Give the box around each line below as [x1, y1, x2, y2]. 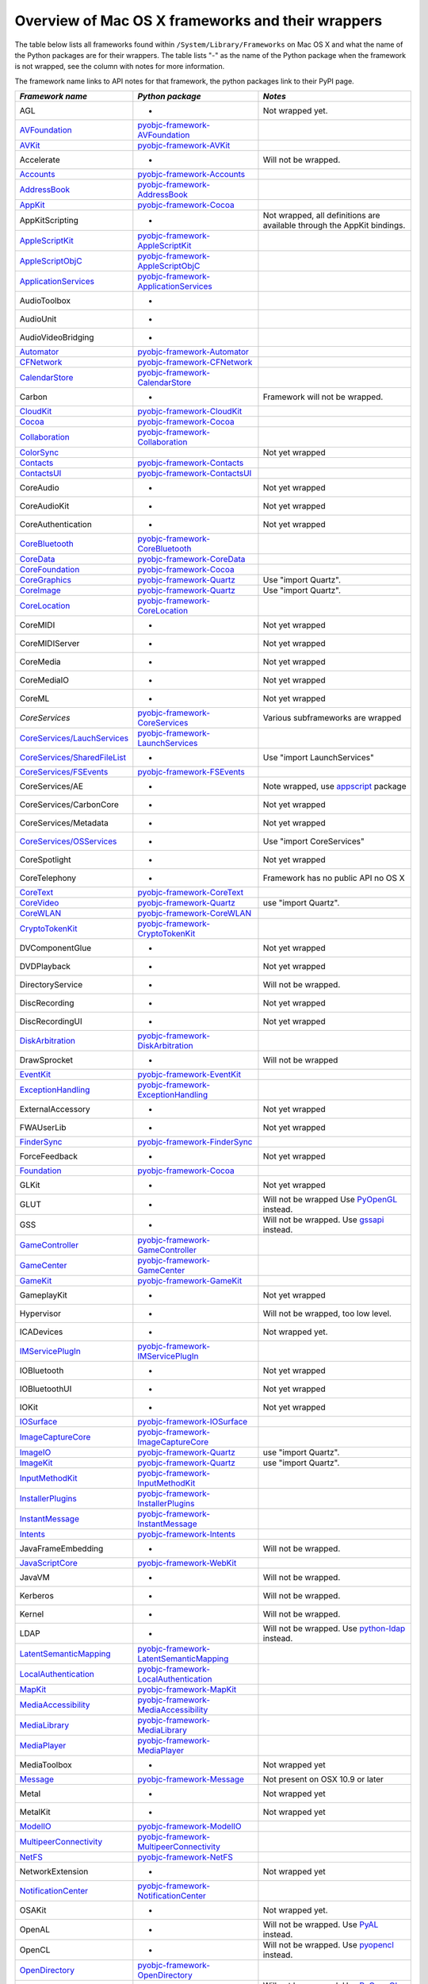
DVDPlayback [19, 961, 71, 972]
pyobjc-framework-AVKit [137, 140, 231, 151]
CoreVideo [19, 898, 59, 909]
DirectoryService [19, 979, 83, 990]
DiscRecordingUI [19, 1016, 82, 1027]
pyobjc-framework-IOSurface [137, 1417, 248, 1428]
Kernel [19, 1609, 44, 1620]
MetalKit [19, 1806, 51, 1817]
